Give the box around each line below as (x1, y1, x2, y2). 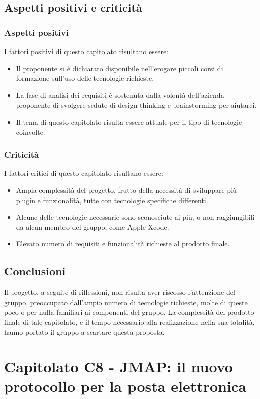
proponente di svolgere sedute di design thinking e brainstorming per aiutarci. (16, 99, 257, 110)
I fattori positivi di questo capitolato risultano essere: (4, 46, 169, 56)
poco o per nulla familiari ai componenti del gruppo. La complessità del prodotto (4, 307, 254, 317)
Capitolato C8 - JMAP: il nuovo (4, 356, 233, 377)
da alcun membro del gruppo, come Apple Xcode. (16, 221, 169, 232)
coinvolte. (16, 126, 45, 137)
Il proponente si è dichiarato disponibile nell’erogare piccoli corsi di (16, 63, 223, 73)
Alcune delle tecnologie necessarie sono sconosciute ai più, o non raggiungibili (16, 212, 255, 222)
